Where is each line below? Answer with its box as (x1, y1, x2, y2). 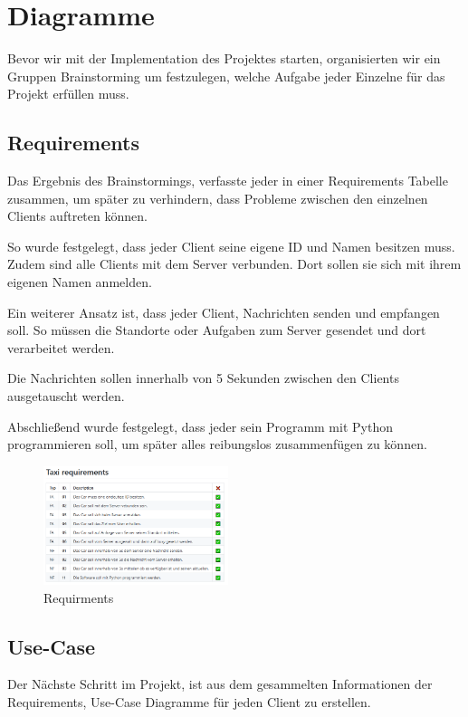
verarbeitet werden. (7, 338, 115, 357)
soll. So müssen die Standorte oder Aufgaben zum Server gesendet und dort (7, 320, 426, 339)
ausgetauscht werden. (7, 387, 125, 406)
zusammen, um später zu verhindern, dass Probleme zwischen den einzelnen (7, 188, 428, 207)
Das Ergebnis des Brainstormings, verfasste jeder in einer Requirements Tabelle (7, 171, 448, 190)
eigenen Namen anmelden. (7, 272, 152, 292)
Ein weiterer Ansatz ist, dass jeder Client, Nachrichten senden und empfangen (7, 302, 440, 321)
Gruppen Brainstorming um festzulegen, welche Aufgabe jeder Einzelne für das (7, 66, 445, 85)
